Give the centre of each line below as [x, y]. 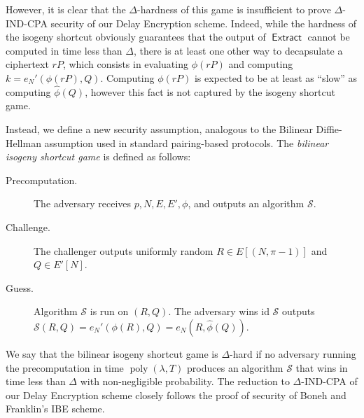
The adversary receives [83, 203]
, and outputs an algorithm [246, 203]
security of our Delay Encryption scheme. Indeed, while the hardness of [203, 23]
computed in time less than [64, 50]
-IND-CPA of [329, 381]
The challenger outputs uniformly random [124, 250]
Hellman [23, 142]
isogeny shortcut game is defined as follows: [98, 156]
